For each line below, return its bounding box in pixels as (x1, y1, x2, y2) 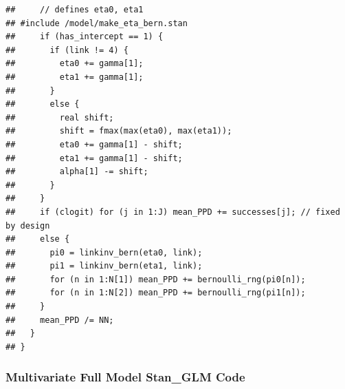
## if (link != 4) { (5, 45, 129, 55)
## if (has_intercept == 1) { (5, 32, 164, 42)
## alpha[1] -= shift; (5, 167, 148, 177)
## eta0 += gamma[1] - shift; (5, 139, 183, 149)
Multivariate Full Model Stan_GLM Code (5, 368, 245, 386)
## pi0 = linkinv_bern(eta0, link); (5, 247, 203, 257)
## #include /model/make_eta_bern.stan (5, 18, 188, 28)
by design (5, 220, 50, 231)
